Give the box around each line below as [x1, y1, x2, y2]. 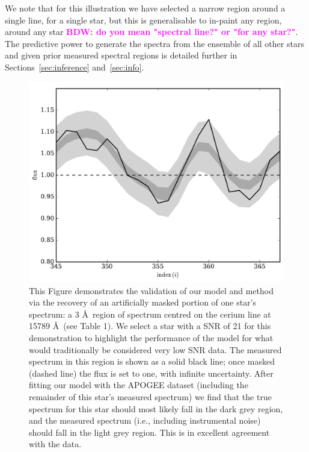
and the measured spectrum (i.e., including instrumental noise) [29, 414, 261, 427]
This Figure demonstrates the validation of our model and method [29, 284, 274, 297]
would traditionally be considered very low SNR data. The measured [29, 343, 282, 356]
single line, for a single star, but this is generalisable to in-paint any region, [5, 13, 282, 26]
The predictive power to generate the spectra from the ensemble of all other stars [5, 37, 304, 49]
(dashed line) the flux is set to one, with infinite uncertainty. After [29, 366, 274, 379]
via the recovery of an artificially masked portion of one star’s [29, 296, 257, 309]
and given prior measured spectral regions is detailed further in [5, 49, 237, 61]
